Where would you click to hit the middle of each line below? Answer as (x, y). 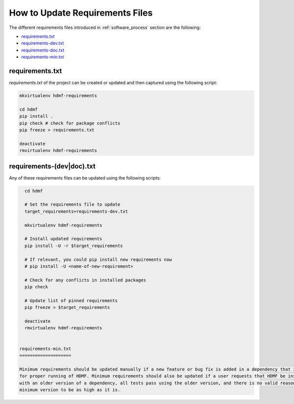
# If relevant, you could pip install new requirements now (98, 259)
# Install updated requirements (63, 239)
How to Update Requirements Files (81, 13)
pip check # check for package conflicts (70, 123)
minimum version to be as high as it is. (70, 390)
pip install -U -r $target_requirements (74, 246)
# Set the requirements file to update (73, 204)
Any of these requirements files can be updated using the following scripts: (85, 178)
